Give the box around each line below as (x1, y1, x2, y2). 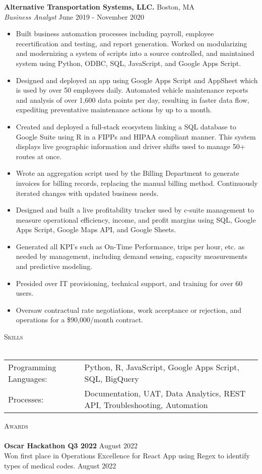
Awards (4, 421, 28, 431)
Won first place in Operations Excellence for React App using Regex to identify (4, 450, 250, 460)
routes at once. (16, 151, 62, 161)
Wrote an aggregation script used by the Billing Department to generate (16, 168, 239, 178)
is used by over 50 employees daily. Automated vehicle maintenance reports (16, 85, 248, 95)
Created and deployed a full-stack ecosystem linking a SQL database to (16, 121, 236, 131)
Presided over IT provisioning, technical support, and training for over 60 (16, 278, 243, 288)
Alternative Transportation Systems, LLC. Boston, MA (4, 2, 194, 12)
